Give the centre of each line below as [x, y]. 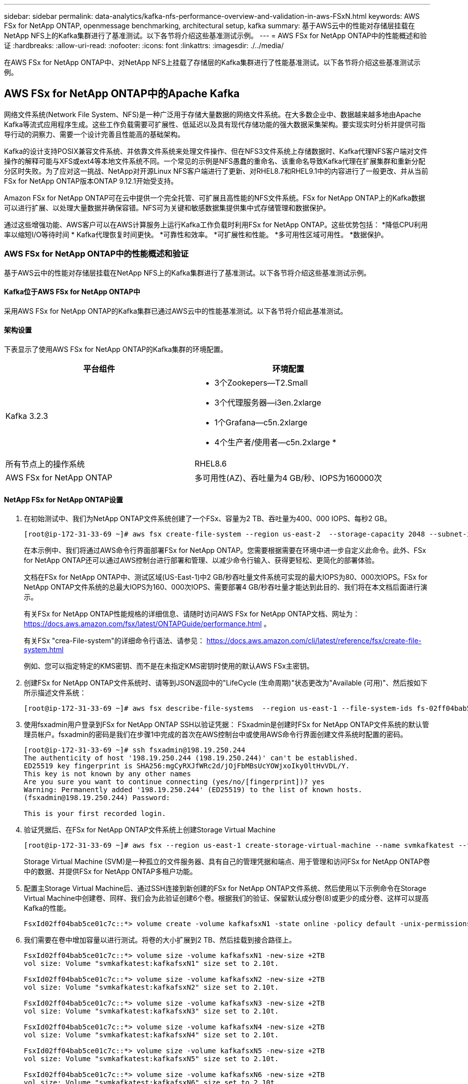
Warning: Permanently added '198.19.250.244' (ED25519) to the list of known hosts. [193, 790]
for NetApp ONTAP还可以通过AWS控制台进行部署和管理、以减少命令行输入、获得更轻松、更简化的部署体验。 [201, 560]
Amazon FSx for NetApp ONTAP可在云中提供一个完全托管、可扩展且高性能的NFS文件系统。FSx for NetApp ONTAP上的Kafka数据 [215, 198]
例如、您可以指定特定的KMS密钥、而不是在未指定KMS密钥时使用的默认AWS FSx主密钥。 [169, 666]
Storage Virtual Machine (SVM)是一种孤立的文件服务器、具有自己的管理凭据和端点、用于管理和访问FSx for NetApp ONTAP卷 [227, 862]
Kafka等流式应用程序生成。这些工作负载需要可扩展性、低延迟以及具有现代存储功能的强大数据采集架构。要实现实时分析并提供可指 [215, 124]
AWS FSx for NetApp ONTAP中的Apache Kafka [122, 94]
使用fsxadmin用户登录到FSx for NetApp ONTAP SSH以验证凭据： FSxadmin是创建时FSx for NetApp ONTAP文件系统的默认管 [227, 725]
